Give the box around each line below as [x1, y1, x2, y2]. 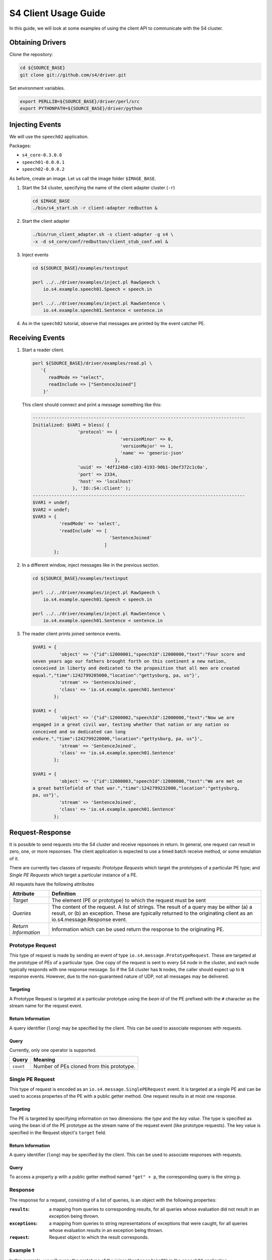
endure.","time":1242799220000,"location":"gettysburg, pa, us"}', [32, 736, 203, 742]
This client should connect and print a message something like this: [22, 401, 162, 408]
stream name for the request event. [9, 1003, 83, 1009]
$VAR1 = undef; [32, 499, 70, 506]
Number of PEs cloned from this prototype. [33, 1063, 135, 1070]
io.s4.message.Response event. [51, 916, 127, 923]
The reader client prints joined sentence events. [22, 631, 121, 637]
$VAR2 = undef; [32, 507, 70, 513]
